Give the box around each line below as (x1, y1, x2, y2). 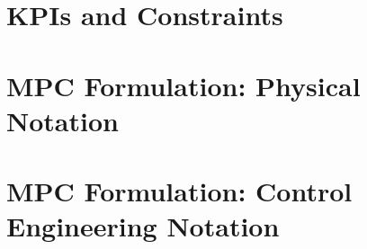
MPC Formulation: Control (6, 173, 353, 209)
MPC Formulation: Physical (6, 67, 361, 103)
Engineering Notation (6, 208, 280, 245)
